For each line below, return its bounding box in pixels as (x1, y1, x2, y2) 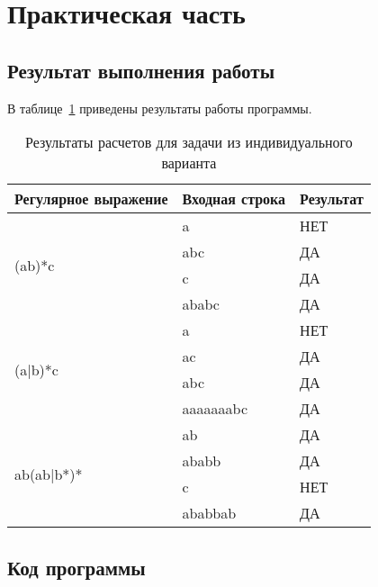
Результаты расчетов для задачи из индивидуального (25, 131, 353, 153)
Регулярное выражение (14, 188, 168, 210)
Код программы (7, 553, 146, 581)
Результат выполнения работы (7, 56, 275, 84)
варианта (161, 152, 217, 174)
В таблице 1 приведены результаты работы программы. (7, 98, 312, 117)
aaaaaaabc (182, 398, 248, 420)
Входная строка (182, 188, 286, 210)
